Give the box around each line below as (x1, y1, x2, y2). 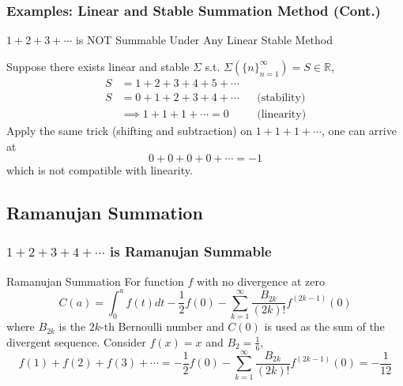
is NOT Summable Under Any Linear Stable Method (75, 32, 333, 48)
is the (58, 318, 86, 335)
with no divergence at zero (197, 272, 325, 289)
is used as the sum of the (264, 318, 385, 335)
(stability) (257, 92, 306, 103)
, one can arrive (321, 122, 397, 138)
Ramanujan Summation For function (6, 272, 184, 289)
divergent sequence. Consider (6, 333, 146, 350)
